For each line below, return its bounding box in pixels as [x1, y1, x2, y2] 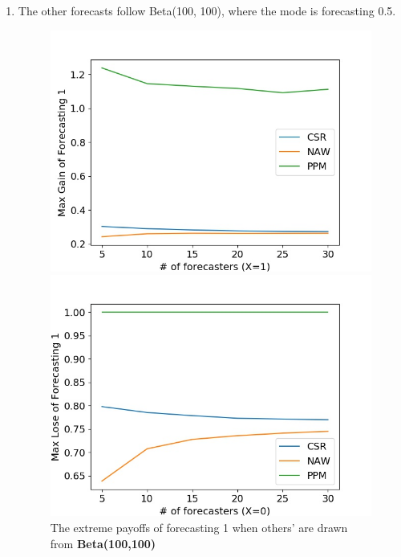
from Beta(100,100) [50, 534, 156, 551]
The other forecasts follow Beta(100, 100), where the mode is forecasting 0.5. [18, 2, 396, 18]
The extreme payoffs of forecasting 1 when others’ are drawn [50, 519, 348, 536]
